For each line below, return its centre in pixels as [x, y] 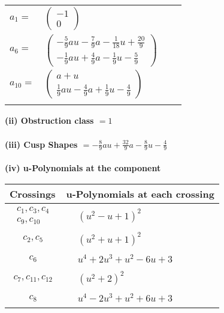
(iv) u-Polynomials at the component [83, 168]
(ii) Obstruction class [49, 120]
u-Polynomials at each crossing [140, 193]
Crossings [33, 193]
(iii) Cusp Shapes [41, 144]
